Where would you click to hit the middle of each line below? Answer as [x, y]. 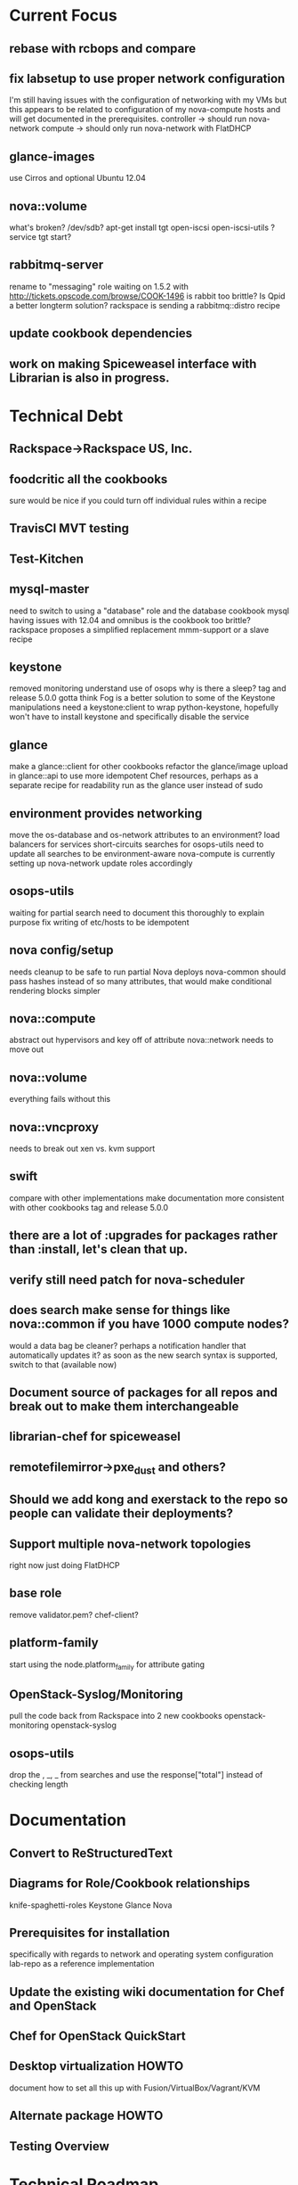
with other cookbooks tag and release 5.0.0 [89, 1207]
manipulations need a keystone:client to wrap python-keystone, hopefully [144, 707]
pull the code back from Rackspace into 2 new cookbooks [116, 1716]
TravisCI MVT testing [69, 528]
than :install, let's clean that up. [99, 1249]
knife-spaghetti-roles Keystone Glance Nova [91, 1905]
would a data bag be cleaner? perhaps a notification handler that [128, 1345]
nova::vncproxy [54, 1127]
